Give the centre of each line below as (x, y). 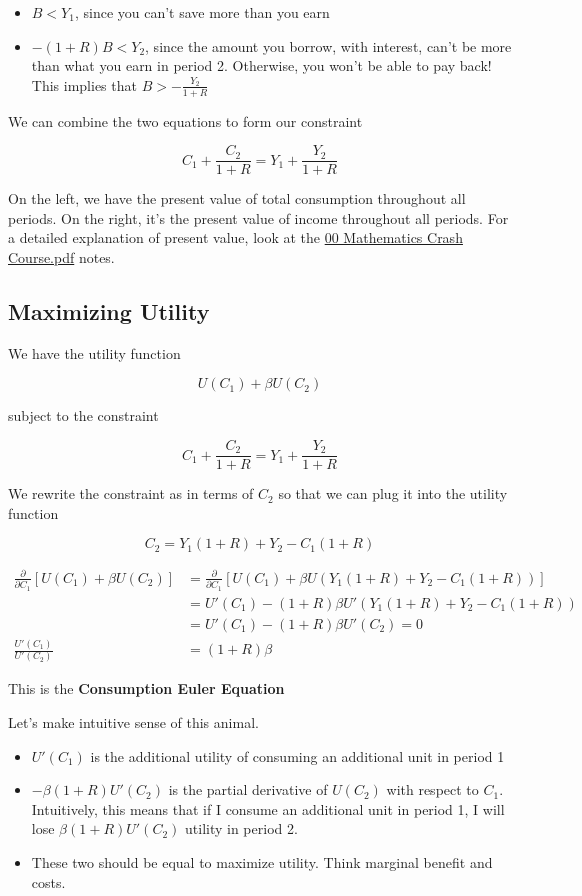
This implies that (84, 84)
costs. (48, 881)
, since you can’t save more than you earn (202, 12)
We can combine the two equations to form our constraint (185, 120)
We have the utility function (94, 352)
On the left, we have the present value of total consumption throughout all (237, 198)
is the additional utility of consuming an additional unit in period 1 (297, 755)
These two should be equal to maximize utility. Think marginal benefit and (262, 861)
